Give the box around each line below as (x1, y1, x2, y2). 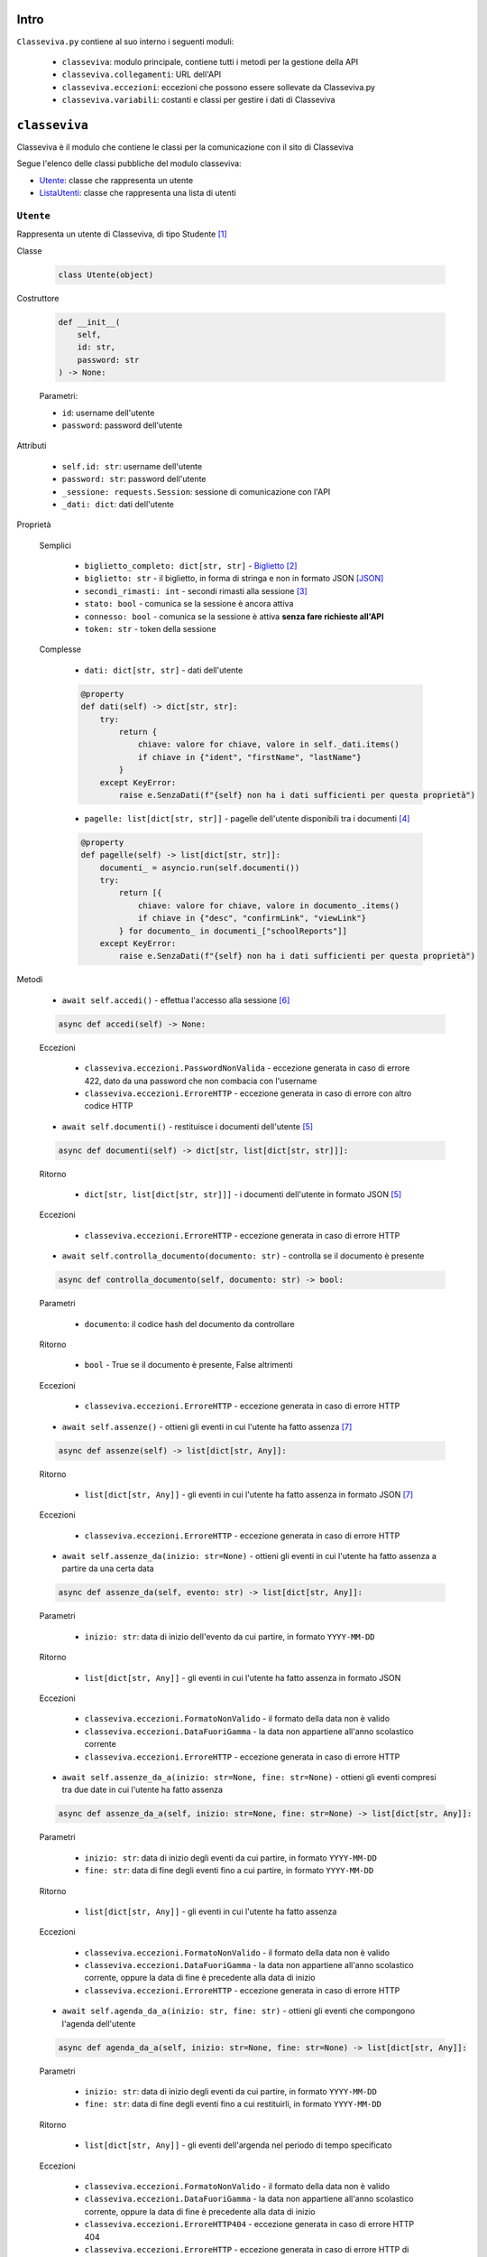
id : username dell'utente (61, 407, 155, 418)
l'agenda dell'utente (61, 2018, 136, 2029)
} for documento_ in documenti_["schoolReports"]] (118, 925, 347, 936)
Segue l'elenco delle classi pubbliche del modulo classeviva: (16, 158, 243, 169)
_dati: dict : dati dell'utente (61, 498, 175, 509)
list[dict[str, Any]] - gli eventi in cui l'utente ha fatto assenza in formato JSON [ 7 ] (84, 1489, 414, 1500)
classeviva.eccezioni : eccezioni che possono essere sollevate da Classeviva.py (61, 81, 376, 92)
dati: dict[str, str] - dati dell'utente (84, 664, 243, 675)
